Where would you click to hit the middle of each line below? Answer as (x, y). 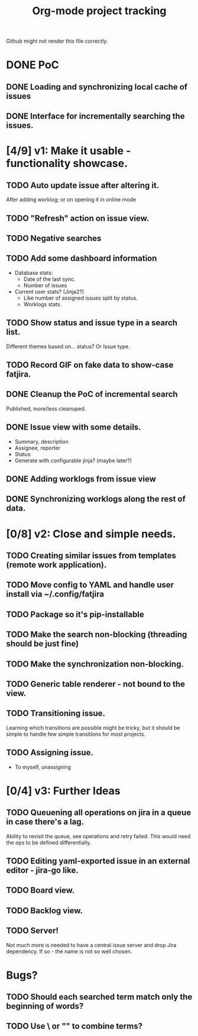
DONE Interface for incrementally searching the (95, 116)
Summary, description (42, 441)
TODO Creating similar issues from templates (91, 555)
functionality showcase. (67, 163)
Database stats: (34, 272)
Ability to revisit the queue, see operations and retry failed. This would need (98, 836)
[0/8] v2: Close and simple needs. (91, 534)
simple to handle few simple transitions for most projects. (76, 734)
